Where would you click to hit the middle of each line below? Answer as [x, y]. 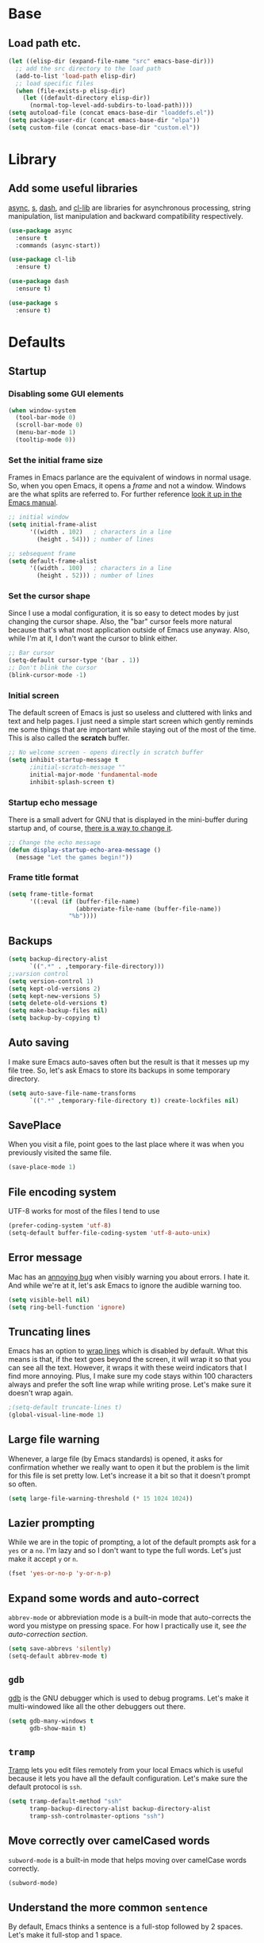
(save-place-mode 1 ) [42, 1167]
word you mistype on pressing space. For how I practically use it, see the [128, 1626]
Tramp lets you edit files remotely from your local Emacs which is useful [126, 1770]
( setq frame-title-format [51, 894]
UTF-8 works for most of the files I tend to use [84, 1211]
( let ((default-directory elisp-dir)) [86, 98]
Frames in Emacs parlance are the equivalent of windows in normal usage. [130, 477]
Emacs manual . [33, 503]
